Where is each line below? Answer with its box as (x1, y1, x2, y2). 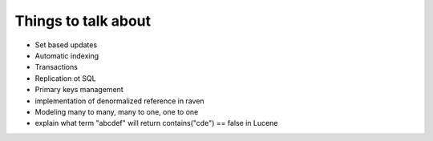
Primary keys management (34, 85, 123, 95)
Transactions (34, 62, 78, 72)
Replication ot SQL (34, 73, 96, 83)
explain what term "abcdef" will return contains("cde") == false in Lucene (34, 119, 278, 128)
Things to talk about (14, 12, 152, 30)
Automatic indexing (34, 50, 99, 60)
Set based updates (34, 40, 98, 50)
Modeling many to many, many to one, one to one (34, 107, 199, 116)
